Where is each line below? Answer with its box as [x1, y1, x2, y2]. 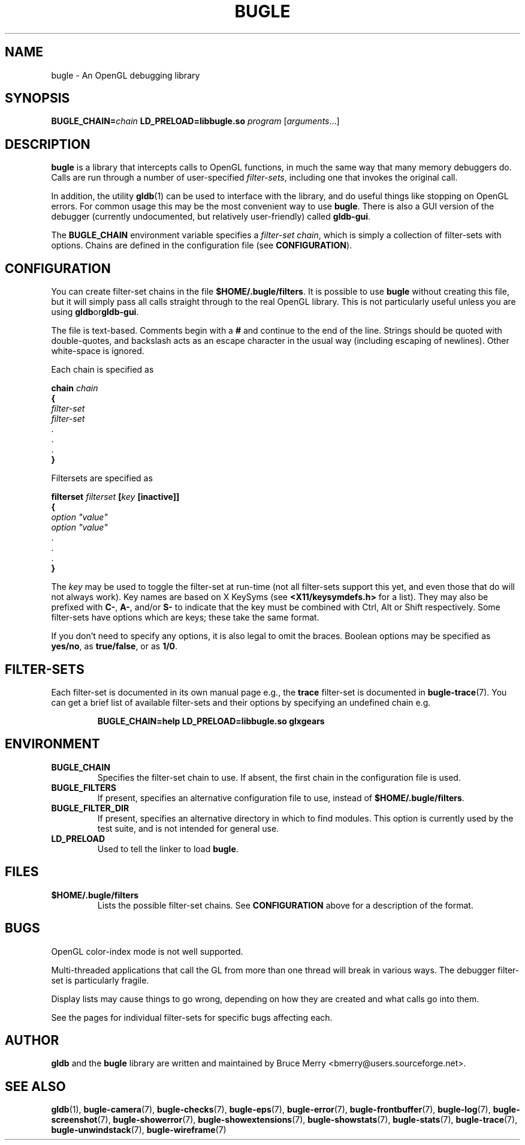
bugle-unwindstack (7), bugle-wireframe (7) [51, 1125, 227, 1135]
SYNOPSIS [5, 91, 70, 106]
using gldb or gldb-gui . [51, 307, 139, 317]
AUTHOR [5, 1032, 59, 1048]
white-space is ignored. [51, 346, 144, 356]
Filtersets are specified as [51, 473, 153, 484]
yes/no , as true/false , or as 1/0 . [51, 641, 178, 652]
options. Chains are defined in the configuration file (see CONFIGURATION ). [51, 240, 352, 251]
